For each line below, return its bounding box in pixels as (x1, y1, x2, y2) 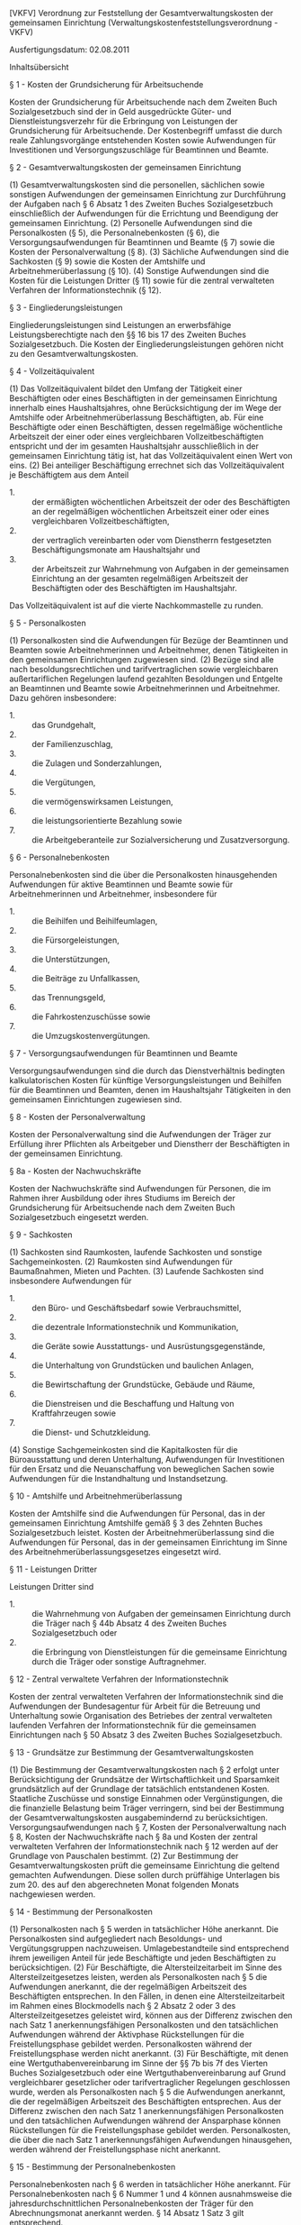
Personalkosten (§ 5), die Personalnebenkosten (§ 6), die (9, 227, 220, 238)
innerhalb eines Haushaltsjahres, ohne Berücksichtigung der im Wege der (9, 403, 282, 413)
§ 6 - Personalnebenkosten (9, 852, 110, 862)
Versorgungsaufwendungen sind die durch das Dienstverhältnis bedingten (9, 1065, 286, 1076)
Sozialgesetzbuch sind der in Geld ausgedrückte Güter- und (9, 106, 232, 116)
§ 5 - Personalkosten (9, 617, 87, 628)
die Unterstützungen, (31, 954, 111, 964)
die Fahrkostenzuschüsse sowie (31, 1011, 151, 1022)
